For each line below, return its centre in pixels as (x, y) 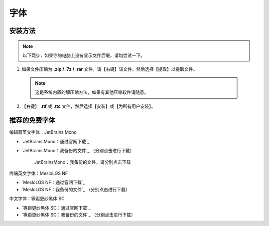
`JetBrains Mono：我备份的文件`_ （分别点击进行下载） (78, 151)
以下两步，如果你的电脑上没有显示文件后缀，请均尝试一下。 (84, 55)
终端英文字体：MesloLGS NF (39, 173)
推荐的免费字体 (32, 120)
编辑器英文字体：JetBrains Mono (43, 132)
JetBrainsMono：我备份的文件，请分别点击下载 (82, 162)
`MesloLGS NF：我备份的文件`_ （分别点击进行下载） (76, 189)
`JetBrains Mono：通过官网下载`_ (56, 141)
